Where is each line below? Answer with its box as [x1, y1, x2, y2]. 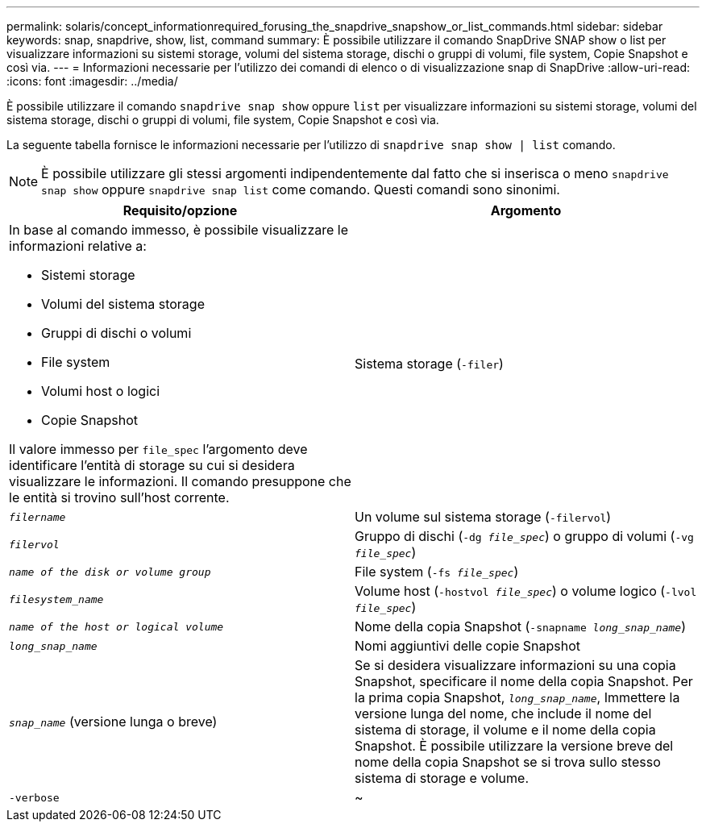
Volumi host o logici [41, 383, 160, 399]
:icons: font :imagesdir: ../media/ [6, 74, 178, 88]
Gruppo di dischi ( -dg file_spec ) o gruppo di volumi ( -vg [355, 528, 694, 544]
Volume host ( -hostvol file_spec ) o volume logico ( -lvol [355, 583, 697, 599]
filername [9, 510, 66, 523]
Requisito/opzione [123, 202, 238, 218]
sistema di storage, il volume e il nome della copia [355, 722, 656, 738]
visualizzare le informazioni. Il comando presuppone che [9, 473, 351, 489]
